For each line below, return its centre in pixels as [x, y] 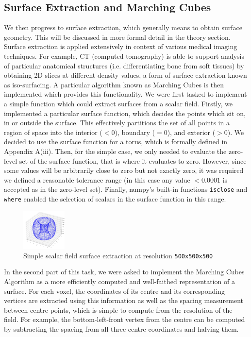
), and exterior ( [191, 132]
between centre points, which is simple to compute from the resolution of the [118, 310]
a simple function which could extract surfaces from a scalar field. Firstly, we [118, 103]
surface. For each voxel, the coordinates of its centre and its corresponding [115, 291]
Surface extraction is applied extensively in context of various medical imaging [121, 46]
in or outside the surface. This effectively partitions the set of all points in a [117, 123]
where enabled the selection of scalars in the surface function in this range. [115, 198]
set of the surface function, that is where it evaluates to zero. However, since [133, 160]
